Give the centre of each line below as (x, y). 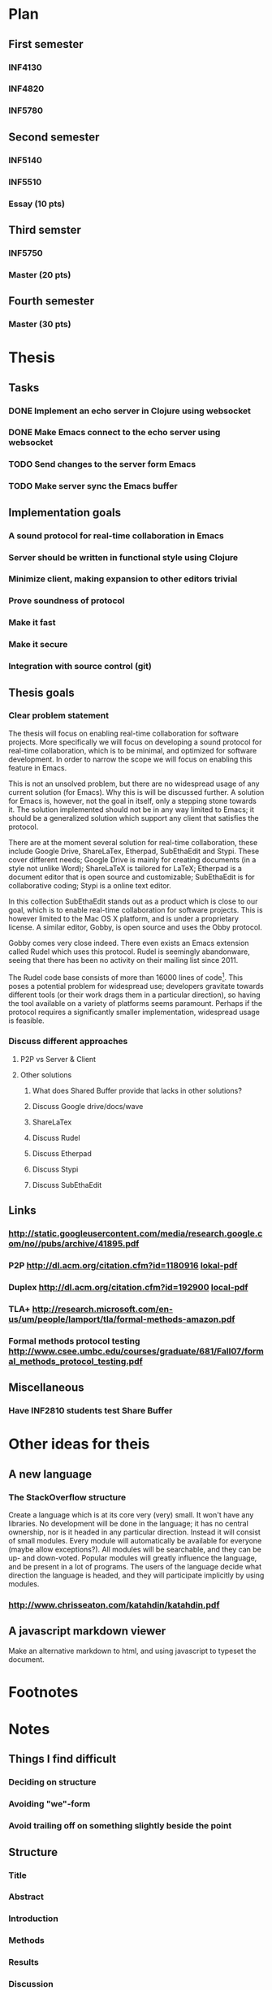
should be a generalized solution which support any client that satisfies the (134, 818)
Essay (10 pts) (37, 204)
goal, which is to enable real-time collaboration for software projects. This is (136, 909)
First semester (46, 44)
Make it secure (38, 645)
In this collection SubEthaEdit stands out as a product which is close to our (133, 901)
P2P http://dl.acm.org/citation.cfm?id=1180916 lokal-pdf (123, 1266)
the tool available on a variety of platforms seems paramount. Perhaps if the (135, 1003)
